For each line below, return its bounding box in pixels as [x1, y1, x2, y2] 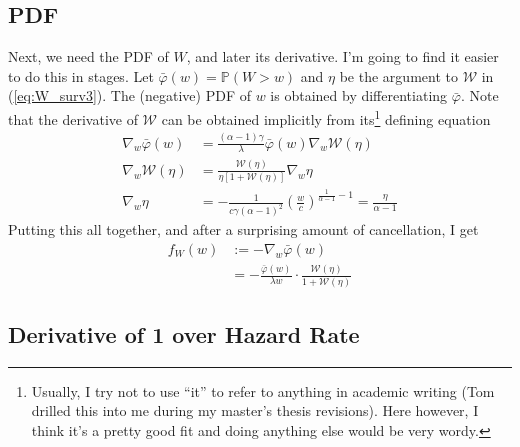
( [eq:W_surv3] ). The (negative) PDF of [8, 85, 252, 106]
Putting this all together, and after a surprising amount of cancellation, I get [8, 219, 479, 240]
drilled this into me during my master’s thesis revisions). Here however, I [31, 400, 479, 421]
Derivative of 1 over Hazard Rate [8, 319, 360, 349]
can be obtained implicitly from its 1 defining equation [161, 105, 491, 129]
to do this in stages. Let [8, 65, 154, 86]
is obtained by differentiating [270, 85, 448, 106]
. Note [460, 85, 499, 106]
